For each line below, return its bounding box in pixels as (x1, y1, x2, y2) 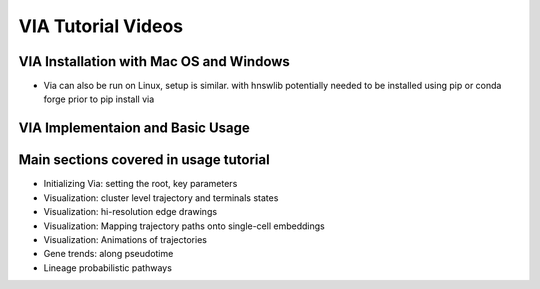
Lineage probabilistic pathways (43, 261, 172, 274)
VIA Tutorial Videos (18, 15, 184, 37)
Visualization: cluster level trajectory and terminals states (43, 191, 279, 204)
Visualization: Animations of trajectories (43, 233, 207, 245)
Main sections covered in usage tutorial (18, 151, 270, 169)
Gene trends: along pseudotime (43, 248, 174, 260)
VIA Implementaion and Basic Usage (18, 120, 250, 137)
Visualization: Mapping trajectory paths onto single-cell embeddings (43, 220, 325, 232)
